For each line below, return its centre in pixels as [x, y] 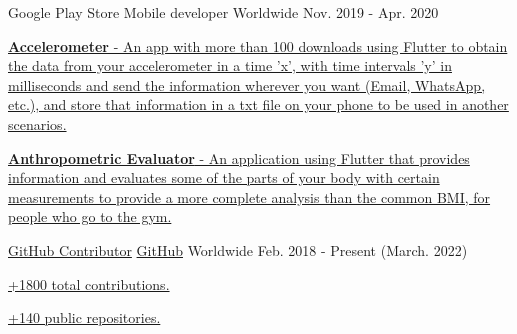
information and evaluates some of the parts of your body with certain [224, 177]
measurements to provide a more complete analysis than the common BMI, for [249, 196]
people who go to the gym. [90, 216]
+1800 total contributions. [89, 283]
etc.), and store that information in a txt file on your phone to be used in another [258, 104]
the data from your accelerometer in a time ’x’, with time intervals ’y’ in [230, 65]
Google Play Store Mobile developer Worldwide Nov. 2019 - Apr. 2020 [223, 12]
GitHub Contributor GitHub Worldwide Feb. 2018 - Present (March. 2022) [238, 249]
